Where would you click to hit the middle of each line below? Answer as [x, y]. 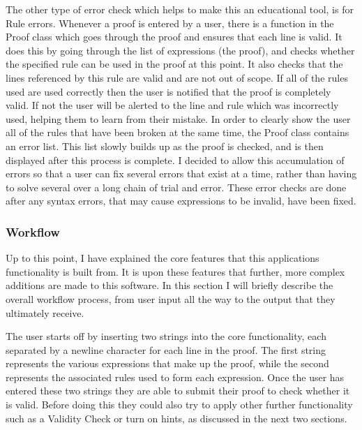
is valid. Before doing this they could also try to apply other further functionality [179, 405]
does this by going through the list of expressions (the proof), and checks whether [180, 50]
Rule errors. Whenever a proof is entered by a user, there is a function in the [170, 23]
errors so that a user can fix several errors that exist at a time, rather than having [181, 173]
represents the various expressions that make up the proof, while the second [167, 363]
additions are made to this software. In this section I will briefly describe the [169, 285]
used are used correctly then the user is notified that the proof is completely [168, 91]
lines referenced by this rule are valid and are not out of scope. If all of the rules [177, 77]
